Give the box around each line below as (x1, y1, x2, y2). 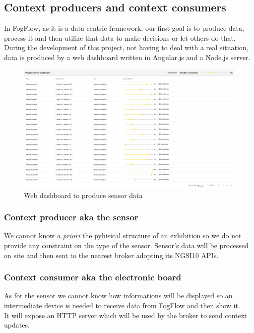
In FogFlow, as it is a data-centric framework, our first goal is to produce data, (4, 23, 244, 33)
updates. (4, 320, 30, 330)
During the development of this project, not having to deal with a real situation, (4, 42, 249, 53)
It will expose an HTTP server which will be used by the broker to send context (4, 310, 248, 320)
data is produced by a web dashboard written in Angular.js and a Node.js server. (4, 52, 251, 62)
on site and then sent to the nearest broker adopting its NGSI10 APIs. (4, 250, 219, 260)
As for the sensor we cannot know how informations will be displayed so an (4, 290, 233, 301)
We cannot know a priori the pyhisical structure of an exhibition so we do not (4, 230, 242, 241)
